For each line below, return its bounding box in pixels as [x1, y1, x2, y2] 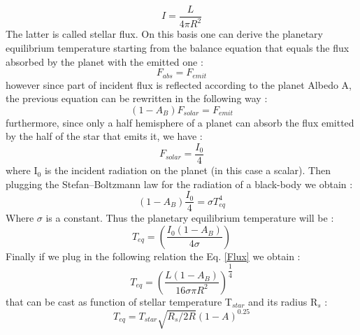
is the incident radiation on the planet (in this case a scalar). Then [44, 163, 331, 178]
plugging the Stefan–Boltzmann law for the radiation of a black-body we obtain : [6, 176, 353, 191]
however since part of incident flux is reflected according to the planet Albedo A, [6, 77, 352, 92]
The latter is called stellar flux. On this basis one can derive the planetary [6, 27, 323, 41]
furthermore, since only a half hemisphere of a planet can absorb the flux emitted [6, 115, 354, 129]
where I [6, 163, 38, 178]
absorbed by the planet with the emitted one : [6, 54, 203, 69]
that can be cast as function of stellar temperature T [6, 294, 232, 308]
